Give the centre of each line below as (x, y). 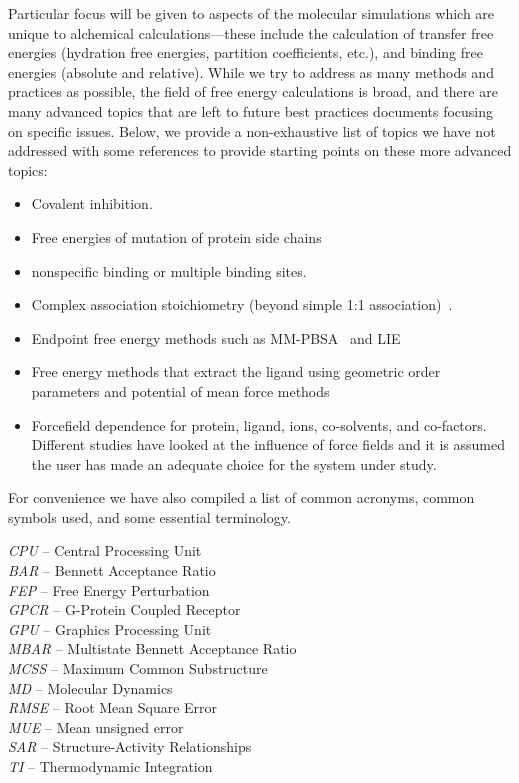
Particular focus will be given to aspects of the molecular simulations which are (251, 13)
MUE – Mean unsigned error (96, 726)
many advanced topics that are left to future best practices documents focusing (251, 110)
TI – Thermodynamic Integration (110, 766)
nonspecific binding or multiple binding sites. (169, 270)
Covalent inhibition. (92, 203)
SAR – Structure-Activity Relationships (130, 746)
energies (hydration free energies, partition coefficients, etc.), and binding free (245, 52)
